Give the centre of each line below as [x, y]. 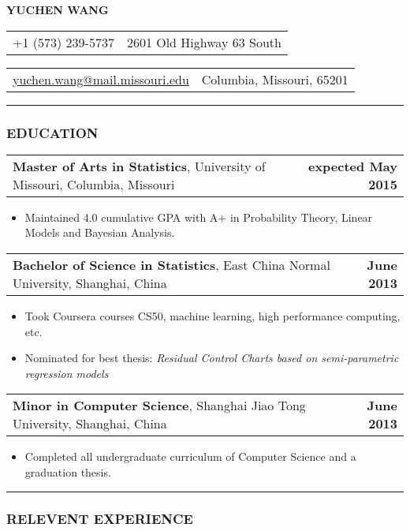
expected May [352, 166]
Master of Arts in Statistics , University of [139, 166]
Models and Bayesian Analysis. [100, 232]
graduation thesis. [68, 471]
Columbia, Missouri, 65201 [275, 79]
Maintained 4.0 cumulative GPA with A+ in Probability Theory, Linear [199, 217]
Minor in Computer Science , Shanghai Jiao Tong [159, 406]
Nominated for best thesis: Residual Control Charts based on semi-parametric [212, 358]
